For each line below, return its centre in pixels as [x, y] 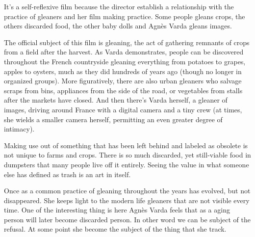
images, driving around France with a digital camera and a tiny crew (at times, [123, 109]
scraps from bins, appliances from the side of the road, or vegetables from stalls [123, 90]
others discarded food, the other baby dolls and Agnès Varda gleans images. [118, 26]
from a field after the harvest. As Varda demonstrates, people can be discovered [124, 52]
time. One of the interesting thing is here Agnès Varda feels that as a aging [117, 210]
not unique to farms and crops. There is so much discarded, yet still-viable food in [127, 155]
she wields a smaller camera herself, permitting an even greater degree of [113, 119]
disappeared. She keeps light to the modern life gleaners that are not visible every [127, 200]
